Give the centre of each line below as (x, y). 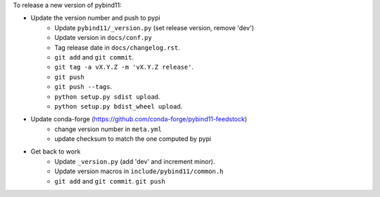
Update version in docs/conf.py (103, 38)
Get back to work (56, 151)
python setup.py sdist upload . (108, 96)
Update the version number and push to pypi (96, 18)
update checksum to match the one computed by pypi (133, 139)
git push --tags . (83, 87)
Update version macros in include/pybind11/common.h (139, 171)
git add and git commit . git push (110, 181)
